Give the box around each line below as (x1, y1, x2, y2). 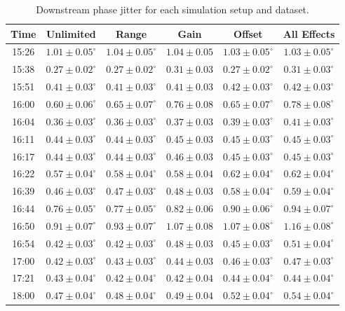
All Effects (283, 26, 335, 41)
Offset (234, 26, 263, 41)
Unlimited (46, 26, 96, 41)
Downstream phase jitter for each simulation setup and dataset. (36, 2, 309, 16)
